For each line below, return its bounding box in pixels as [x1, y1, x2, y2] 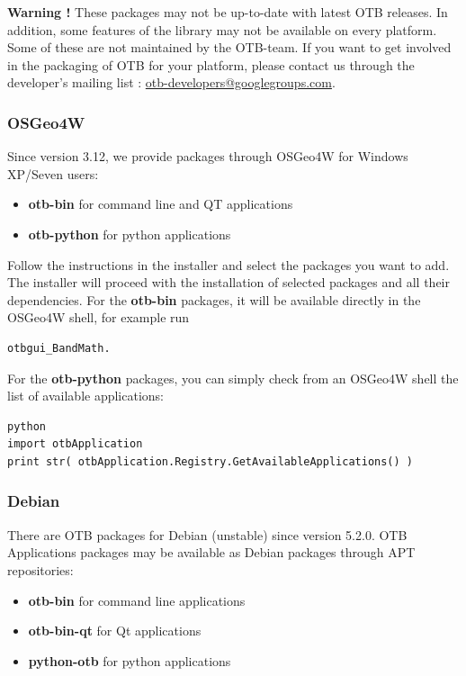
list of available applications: [7, 386, 165, 405]
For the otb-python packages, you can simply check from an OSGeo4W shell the [7, 368, 459, 387]
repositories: [7, 560, 74, 579]
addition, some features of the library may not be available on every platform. [7, 20, 437, 39]
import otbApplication [7, 437, 143, 451]
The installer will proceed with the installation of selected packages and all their [7, 273, 450, 292]
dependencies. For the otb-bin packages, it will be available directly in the [7, 290, 421, 309]
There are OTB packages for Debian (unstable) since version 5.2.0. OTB [7, 525, 408, 544]
